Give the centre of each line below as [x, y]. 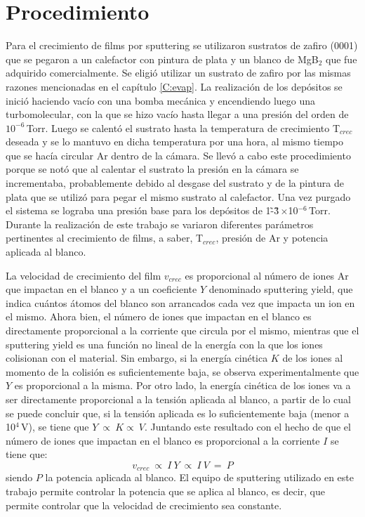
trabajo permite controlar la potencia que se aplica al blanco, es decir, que [165, 491]
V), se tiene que [55, 427]
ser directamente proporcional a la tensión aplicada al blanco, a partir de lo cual [178, 399]
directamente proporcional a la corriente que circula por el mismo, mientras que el [182, 330]
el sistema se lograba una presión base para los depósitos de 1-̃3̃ [142, 210]
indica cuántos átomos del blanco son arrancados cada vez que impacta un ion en [180, 302]
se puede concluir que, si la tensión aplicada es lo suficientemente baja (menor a [178, 413]
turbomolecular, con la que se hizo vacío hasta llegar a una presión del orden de [177, 114]
